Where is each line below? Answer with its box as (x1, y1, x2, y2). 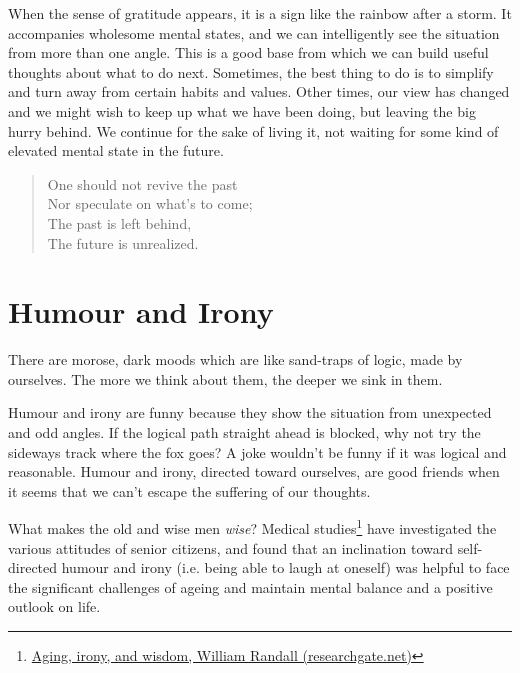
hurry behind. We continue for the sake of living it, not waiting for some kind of (8, 120, 499, 141)
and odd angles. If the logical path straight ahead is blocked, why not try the (8, 422, 481, 443)
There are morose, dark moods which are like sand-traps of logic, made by (8, 349, 463, 370)
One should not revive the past (47, 173, 238, 194)
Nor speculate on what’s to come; (47, 193, 253, 214)
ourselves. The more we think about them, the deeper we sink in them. (8, 368, 443, 389)
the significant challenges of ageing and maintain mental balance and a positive (8, 576, 493, 597)
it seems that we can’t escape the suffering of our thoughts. (8, 480, 371, 501)
